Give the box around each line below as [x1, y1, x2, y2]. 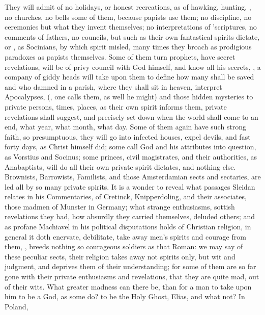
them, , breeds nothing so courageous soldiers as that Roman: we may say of [5, 241, 243, 252]
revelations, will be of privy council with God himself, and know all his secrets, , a [5, 61, 261, 72]
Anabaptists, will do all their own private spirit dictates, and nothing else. [5, 161, 236, 172]
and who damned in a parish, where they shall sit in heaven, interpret [5, 81, 222, 92]
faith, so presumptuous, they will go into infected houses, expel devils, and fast [5, 131, 251, 142]
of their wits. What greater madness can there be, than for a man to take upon [5, 281, 252, 292]
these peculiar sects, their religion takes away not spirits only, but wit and [5, 251, 235, 261]
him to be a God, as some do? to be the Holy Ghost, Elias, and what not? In [5, 291, 245, 302]
